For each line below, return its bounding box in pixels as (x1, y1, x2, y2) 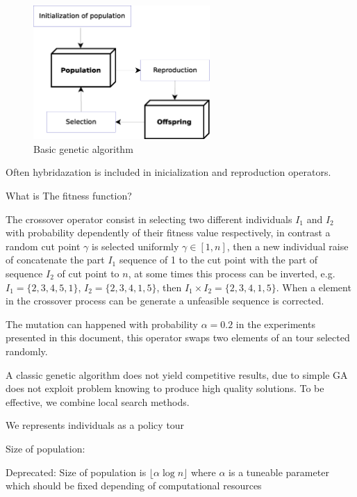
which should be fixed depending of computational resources (6, 478, 262, 493)
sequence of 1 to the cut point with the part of (119, 252, 318, 267)
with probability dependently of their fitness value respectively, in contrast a (6, 225, 331, 240)
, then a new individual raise (226, 238, 349, 253)
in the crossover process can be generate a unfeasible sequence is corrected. (6, 293, 324, 308)
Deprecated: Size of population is (6, 464, 147, 479)
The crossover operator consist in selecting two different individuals (6, 211, 292, 226)
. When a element (276, 279, 351, 294)
